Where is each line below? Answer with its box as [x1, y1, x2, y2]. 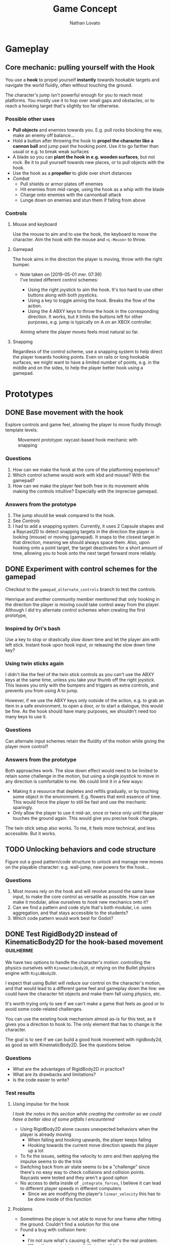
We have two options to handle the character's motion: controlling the [5, 959, 151, 965]
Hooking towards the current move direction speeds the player [27, 1142, 158, 1148]
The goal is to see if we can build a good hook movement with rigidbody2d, [5, 1036, 163, 1042]
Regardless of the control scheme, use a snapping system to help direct [12, 348, 163, 355]
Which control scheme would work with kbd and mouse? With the [12, 472, 150, 478]
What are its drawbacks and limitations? [12, 1071, 96, 1077]
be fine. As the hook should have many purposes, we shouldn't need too [5, 708, 157, 714]
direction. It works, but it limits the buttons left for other [27, 313, 143, 320]
